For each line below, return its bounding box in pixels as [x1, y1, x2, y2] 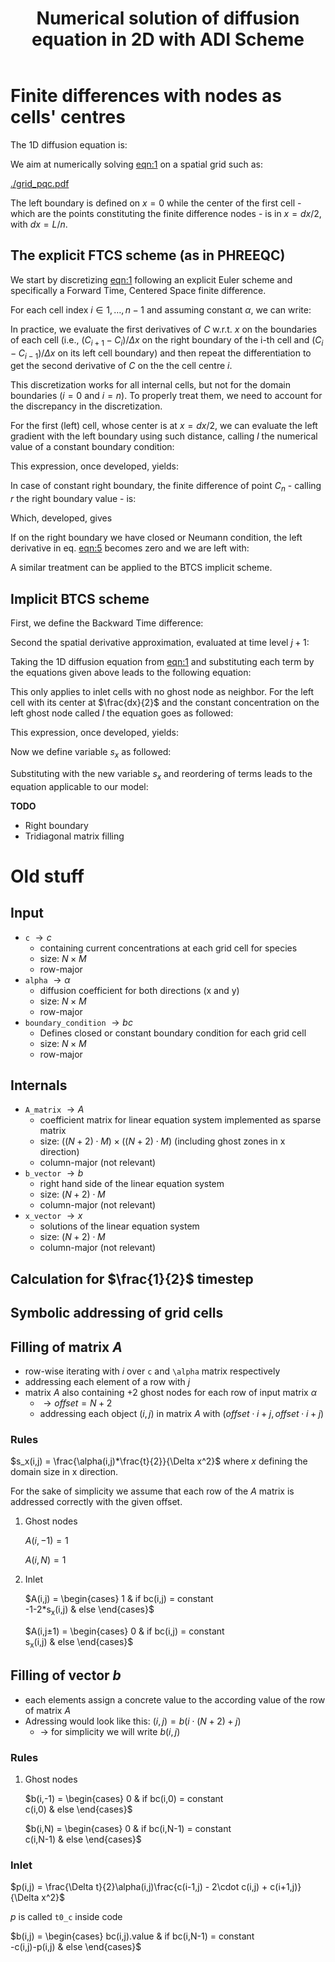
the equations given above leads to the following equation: [10, 666, 252, 678]
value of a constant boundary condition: [10, 441, 175, 453]
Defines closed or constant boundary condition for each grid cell [39, 1027, 307, 1039]
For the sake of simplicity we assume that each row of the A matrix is [10, 1485, 295, 1497]
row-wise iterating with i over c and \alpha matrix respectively [24, 1365, 281, 1377]
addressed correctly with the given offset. [10, 1496, 183, 1508]
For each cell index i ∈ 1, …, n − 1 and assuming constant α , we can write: [10, 303, 312, 316]
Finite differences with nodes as [10, 85, 283, 107]
